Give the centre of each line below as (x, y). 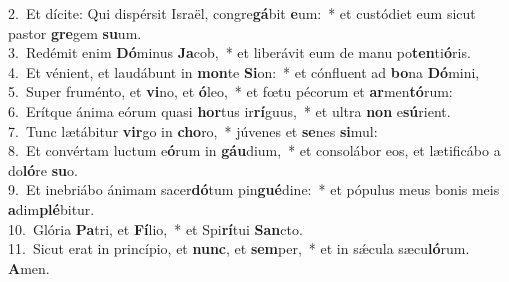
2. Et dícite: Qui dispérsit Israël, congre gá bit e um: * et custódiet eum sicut (242, 13)
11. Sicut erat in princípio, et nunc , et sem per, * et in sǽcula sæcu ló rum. (239, 248)
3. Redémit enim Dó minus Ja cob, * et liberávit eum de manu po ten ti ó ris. (239, 52)
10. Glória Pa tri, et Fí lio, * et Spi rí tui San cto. (155, 228)
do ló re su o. (43, 169)
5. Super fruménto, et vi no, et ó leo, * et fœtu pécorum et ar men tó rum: (230, 91)
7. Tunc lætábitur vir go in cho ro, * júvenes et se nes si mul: (193, 130)
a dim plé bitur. (51, 208)
